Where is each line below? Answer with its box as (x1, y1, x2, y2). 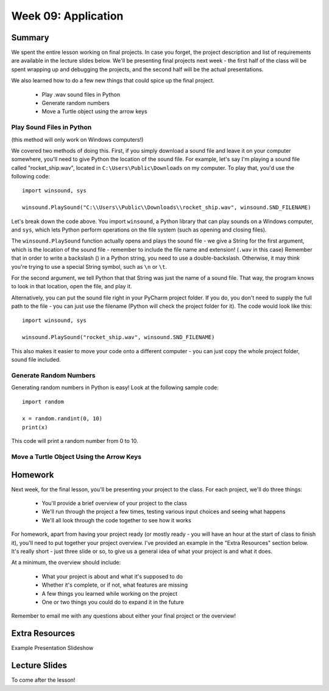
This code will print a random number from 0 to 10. (11, 437, 138, 445)
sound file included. (11, 356, 61, 364)
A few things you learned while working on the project (41, 590, 178, 597)
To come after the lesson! (11, 676, 76, 684)
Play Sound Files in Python (11, 123, 92, 131)
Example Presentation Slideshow (11, 645, 94, 652)
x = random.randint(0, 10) (22, 415, 103, 422)
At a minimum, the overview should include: (11, 559, 121, 566)
